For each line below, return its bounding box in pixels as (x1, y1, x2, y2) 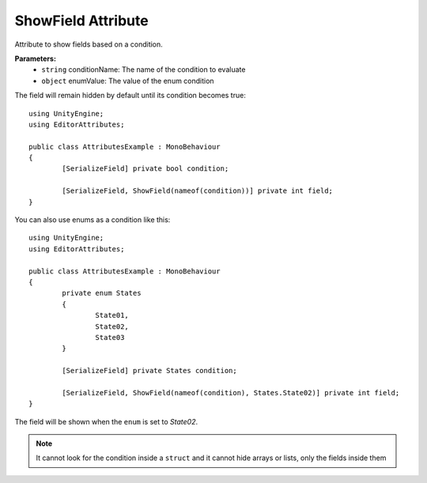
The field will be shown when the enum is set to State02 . (14, 417, 198, 426)
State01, (95, 311, 130, 320)
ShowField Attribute (14, 12, 149, 29)
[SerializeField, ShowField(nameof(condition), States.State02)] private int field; (62, 388, 400, 397)
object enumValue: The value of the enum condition (41, 76, 214, 85)
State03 (95, 333, 125, 341)
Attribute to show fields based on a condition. (14, 40, 164, 49)
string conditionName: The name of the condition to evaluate (41, 65, 246, 74)
